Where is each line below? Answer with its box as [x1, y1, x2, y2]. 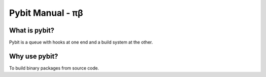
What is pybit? [9, 26, 55, 35]
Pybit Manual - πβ [9, 7, 83, 18]
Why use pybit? [9, 52, 59, 60]
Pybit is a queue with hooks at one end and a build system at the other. [9, 39, 153, 45]
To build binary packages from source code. [9, 65, 100, 71]
